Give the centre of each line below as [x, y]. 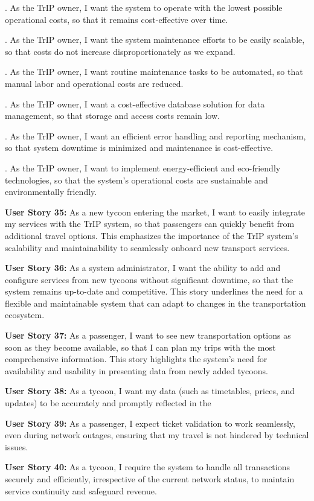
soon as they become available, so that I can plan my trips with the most [140, 347]
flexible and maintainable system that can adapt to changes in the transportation [155, 303]
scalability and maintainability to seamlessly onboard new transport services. [147, 247]
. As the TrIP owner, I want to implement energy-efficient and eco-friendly [143, 168]
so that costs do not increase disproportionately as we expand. [120, 51]
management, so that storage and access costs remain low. [112, 116]
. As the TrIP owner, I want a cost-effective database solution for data [135, 104]
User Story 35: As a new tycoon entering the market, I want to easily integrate [155, 212]
